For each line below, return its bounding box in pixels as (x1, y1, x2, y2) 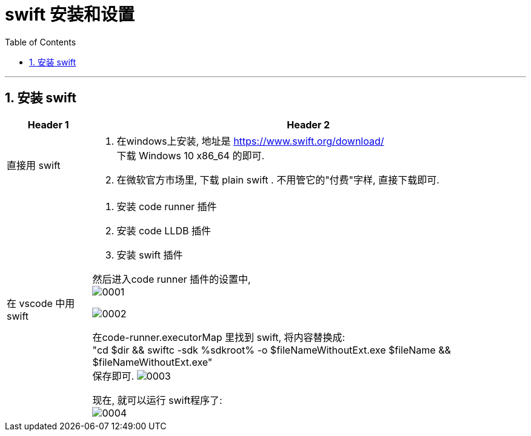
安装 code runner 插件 (116, 200, 217, 213)
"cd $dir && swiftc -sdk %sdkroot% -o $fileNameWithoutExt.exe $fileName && (92, 343, 451, 356)
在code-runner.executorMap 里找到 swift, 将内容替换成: (92, 331, 346, 343)
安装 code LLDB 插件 (116, 224, 211, 237)
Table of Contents (5, 36, 76, 47)
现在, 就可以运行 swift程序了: (92, 394, 222, 406)
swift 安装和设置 (5, 4, 135, 25)
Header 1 (27, 118, 69, 131)
